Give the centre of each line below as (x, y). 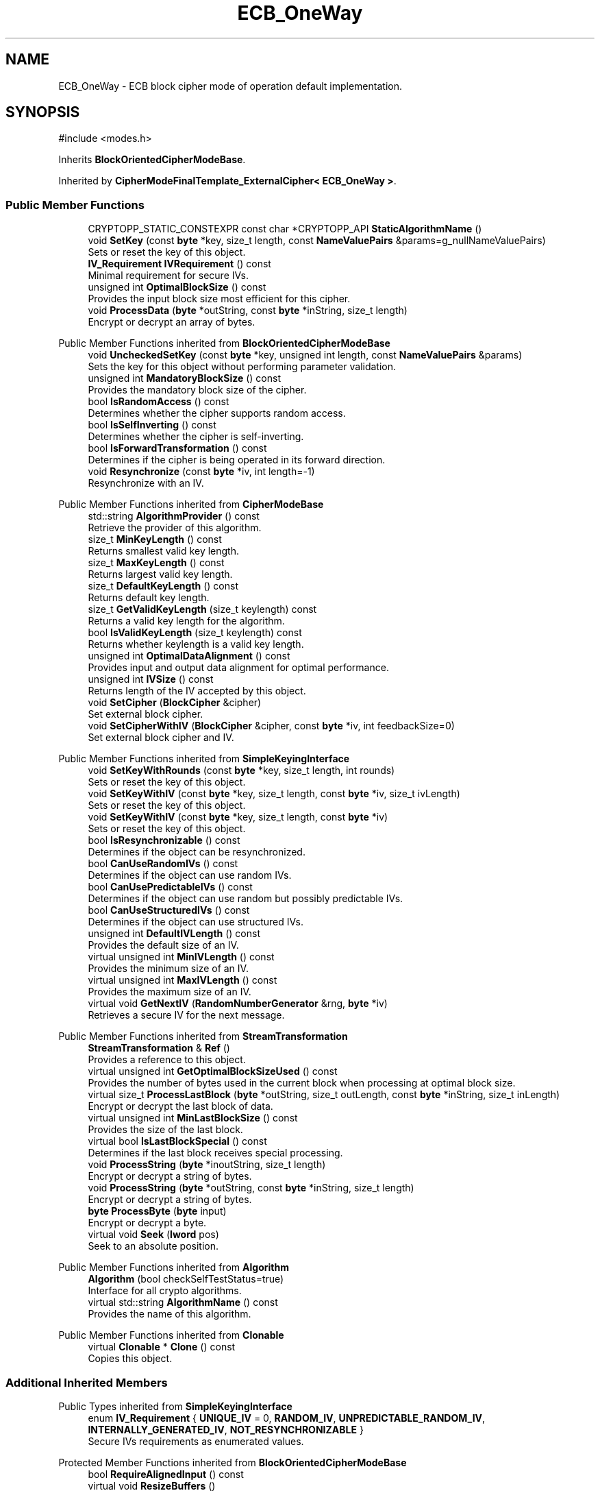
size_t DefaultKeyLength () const (163, 586)
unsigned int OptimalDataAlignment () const (189, 656)
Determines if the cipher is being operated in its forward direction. (237, 460)
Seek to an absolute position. (153, 1246)
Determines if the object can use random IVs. (190, 875)
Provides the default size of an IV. (163, 945)
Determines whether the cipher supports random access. (217, 413)
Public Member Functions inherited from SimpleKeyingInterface (204, 759)
